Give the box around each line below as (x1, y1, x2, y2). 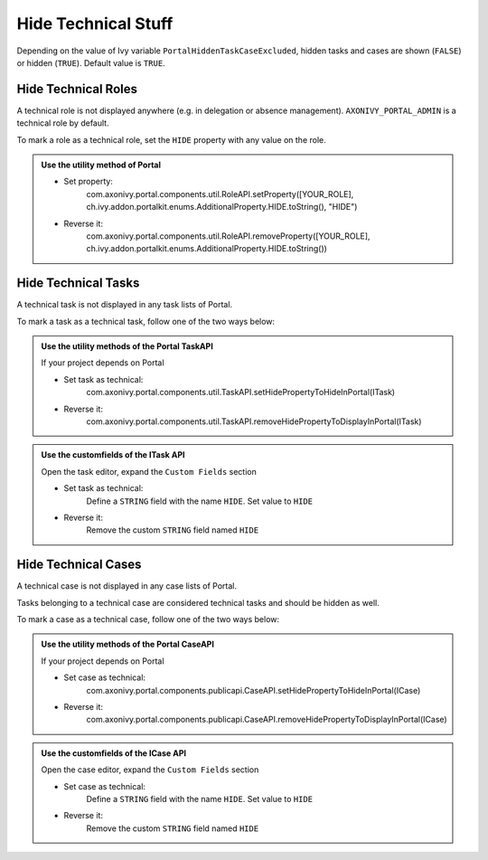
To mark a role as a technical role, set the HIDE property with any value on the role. (16, 134, 327, 145)
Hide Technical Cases (16, 557, 142, 572)
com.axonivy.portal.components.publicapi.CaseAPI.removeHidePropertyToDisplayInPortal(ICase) (86, 714, 447, 725)
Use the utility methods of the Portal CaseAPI (41, 638, 214, 650)
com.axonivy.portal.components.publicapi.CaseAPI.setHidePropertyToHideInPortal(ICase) (86, 685, 421, 695)
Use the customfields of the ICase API (41, 747, 187, 759)
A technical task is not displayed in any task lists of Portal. (16, 299, 233, 310)
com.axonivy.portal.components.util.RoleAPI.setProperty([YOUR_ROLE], (86, 188, 354, 199)
